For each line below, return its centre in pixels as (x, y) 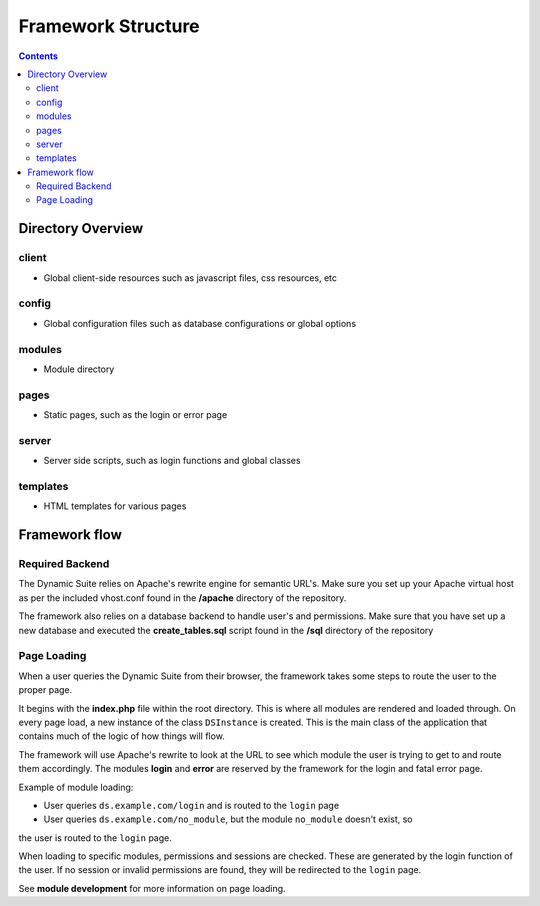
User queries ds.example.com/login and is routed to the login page (191, 805)
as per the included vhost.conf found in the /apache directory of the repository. (182, 597)
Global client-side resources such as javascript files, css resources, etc (190, 277)
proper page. (45, 690)
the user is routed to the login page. (95, 837)
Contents (38, 56)
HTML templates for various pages (115, 506)
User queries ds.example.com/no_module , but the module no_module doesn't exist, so (228, 819)
